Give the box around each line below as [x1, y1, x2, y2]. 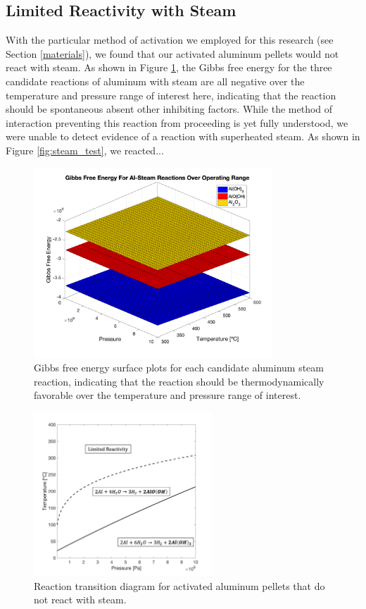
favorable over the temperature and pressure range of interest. [34, 388, 301, 402]
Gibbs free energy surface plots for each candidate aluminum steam [34, 360, 324, 375]
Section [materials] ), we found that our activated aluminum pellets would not [6, 46, 339, 61]
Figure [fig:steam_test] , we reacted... [6, 142, 164, 157]
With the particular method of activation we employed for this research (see [6, 32, 334, 47]
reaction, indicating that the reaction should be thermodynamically [34, 374, 324, 388]
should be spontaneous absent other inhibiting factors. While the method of [6, 101, 333, 116]
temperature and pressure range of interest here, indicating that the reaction [6, 87, 336, 102]
